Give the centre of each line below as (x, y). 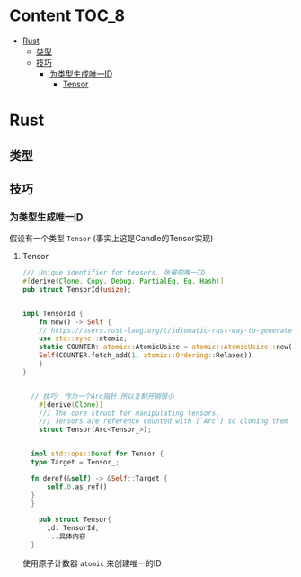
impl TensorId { (53, 313)
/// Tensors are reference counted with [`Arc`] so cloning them (164, 421)
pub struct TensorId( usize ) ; (77, 289)
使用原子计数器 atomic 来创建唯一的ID (92, 563)
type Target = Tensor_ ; (75, 463)
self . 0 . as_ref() (77, 487)
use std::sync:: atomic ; (83, 338)
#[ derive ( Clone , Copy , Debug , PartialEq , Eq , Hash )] (123, 281)
